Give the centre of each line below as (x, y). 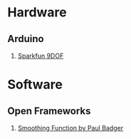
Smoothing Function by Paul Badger (70, 128)
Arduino (26, 39)
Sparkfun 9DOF (41, 56)
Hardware (37, 12)
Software (35, 84)
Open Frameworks (49, 111)
